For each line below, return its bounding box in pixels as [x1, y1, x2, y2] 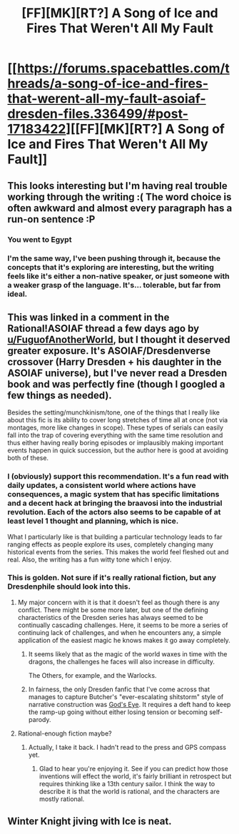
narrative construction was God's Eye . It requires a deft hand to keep [28, 700, 231, 708]
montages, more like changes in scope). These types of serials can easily [7, 423, 223, 432]
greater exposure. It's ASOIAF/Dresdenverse [7, 345, 211, 357]
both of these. [7, 454, 49, 462]
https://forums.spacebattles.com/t [16, 61, 230, 76]
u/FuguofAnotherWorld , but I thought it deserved [7, 333, 230, 345]
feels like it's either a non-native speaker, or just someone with [7, 271, 230, 281]
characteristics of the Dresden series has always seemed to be [17, 613, 203, 621]
